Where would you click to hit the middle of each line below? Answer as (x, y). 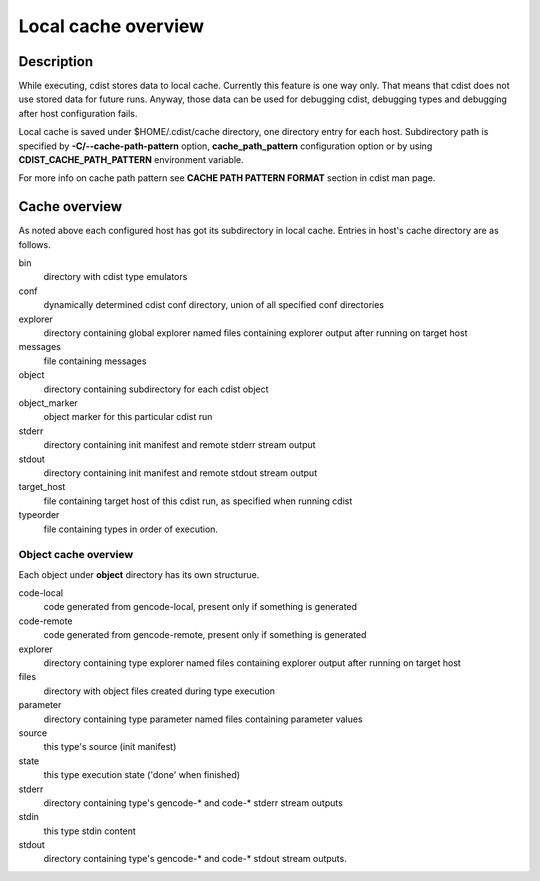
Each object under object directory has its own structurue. (139, 574)
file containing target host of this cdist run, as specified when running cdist (198, 501)
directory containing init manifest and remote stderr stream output (179, 445)
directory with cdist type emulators (115, 277)
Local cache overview (111, 26)
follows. (34, 244)
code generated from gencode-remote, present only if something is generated (205, 635)
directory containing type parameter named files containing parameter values (203, 719)
